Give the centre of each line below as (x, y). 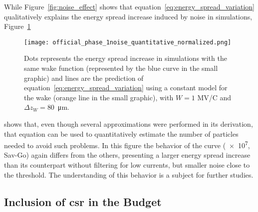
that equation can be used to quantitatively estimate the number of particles (121, 133)
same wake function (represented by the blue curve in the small (121, 68)
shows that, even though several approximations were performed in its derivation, (129, 124)
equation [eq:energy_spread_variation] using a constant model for (126, 88)
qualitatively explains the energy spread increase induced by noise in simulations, (128, 16)
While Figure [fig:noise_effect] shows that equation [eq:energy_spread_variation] (129, 6)
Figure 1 (17, 26)
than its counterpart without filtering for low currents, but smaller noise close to (127, 165)
